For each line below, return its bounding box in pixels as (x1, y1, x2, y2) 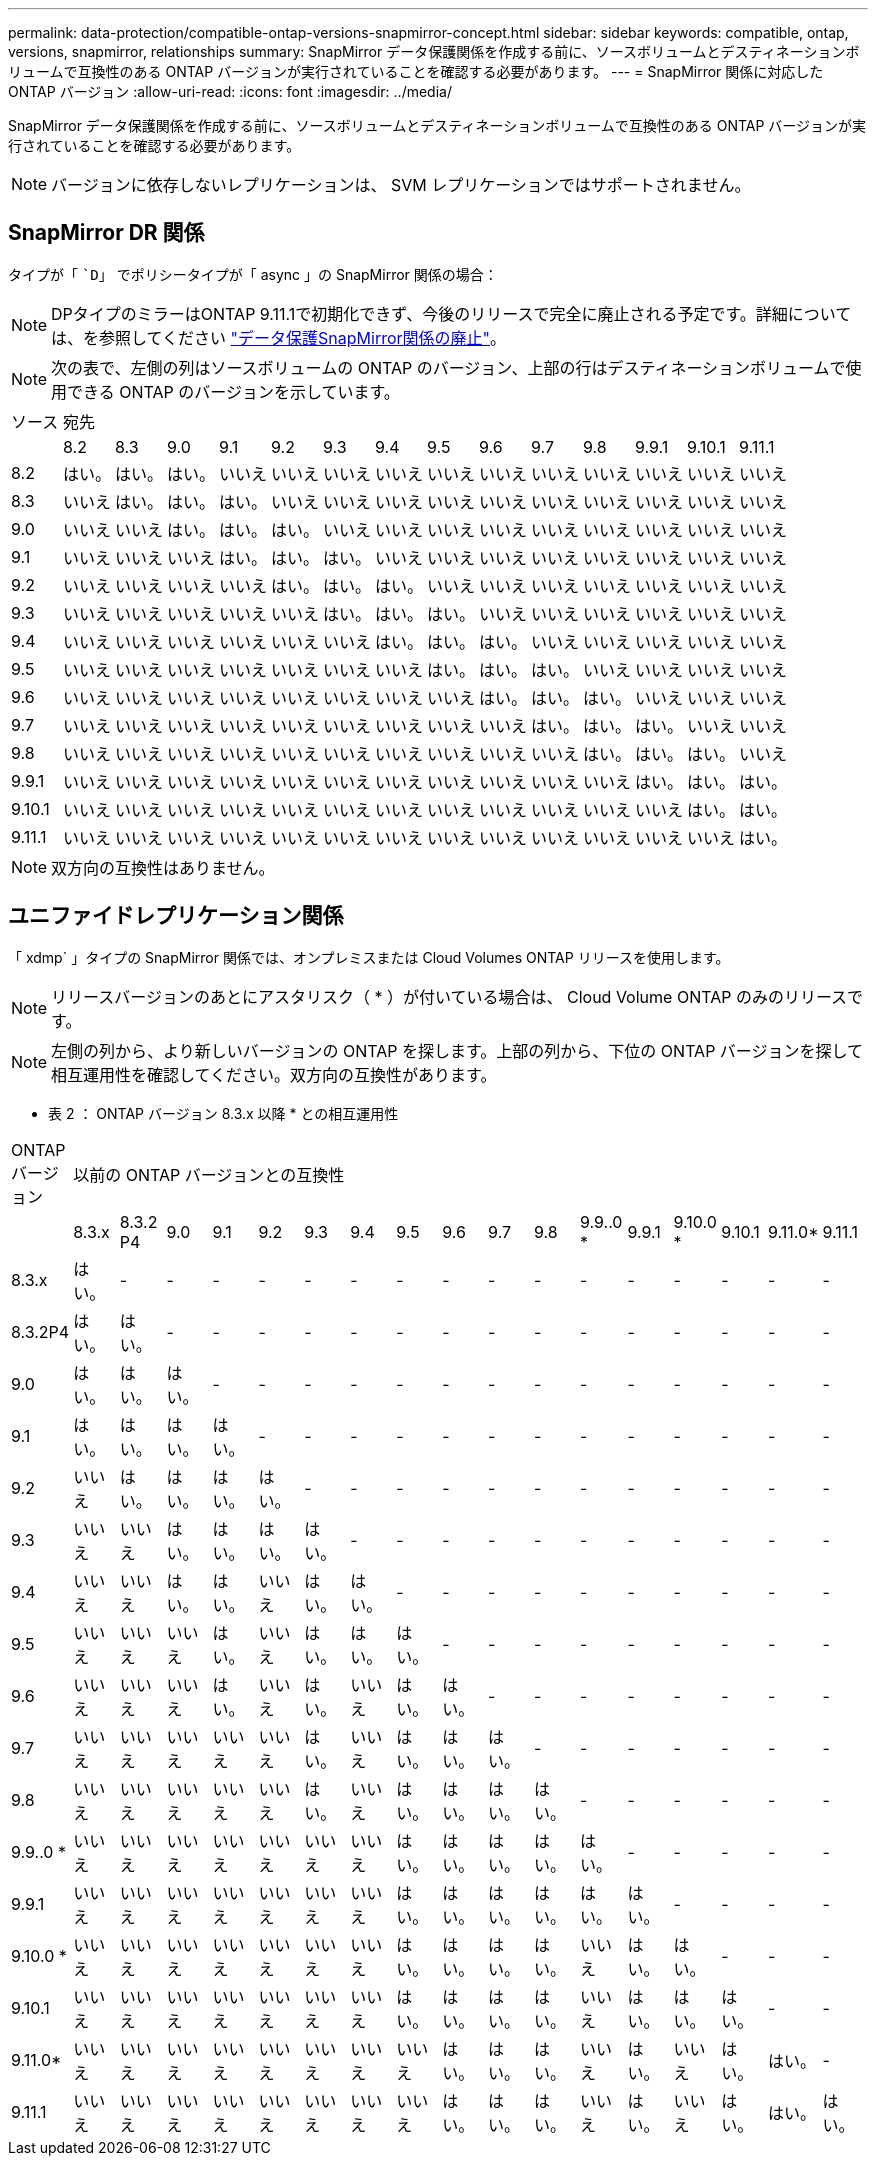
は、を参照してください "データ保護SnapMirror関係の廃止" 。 (51, 327, 507, 348)
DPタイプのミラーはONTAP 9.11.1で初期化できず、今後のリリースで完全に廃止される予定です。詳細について (51, 303, 852, 324)
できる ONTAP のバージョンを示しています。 (67, 381, 400, 402)
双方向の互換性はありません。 (51, 857, 275, 878)
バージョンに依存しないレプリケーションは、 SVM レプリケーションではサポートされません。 (51, 175, 751, 195)
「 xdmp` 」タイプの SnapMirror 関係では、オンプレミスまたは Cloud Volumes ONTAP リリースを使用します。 (8, 948, 730, 966)
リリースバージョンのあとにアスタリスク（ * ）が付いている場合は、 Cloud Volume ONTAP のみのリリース (51, 986, 848, 1007)
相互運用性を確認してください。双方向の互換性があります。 (51, 1064, 497, 1085)
